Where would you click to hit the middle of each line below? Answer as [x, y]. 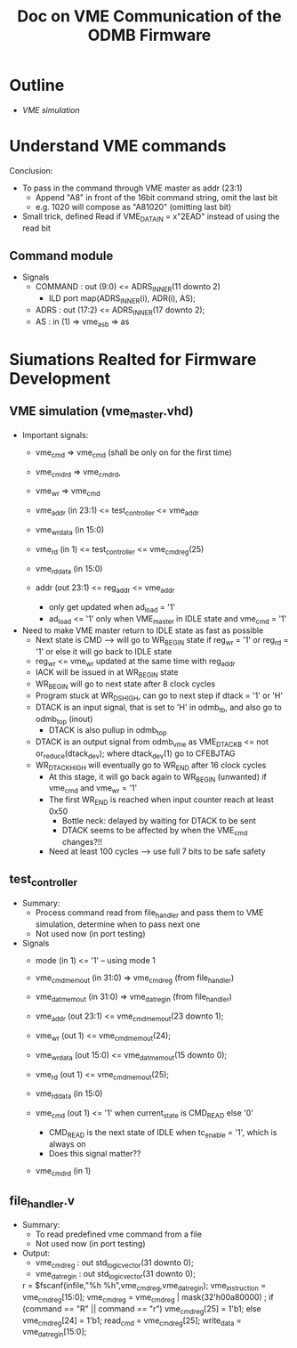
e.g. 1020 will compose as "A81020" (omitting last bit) [133, 207]
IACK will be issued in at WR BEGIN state [107, 674]
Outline [37, 85]
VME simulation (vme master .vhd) [101, 412]
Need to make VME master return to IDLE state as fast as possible [143, 630]
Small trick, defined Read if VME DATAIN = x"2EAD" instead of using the [151, 217]
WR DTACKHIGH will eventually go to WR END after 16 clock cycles [151, 766]
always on [67, 1144]
